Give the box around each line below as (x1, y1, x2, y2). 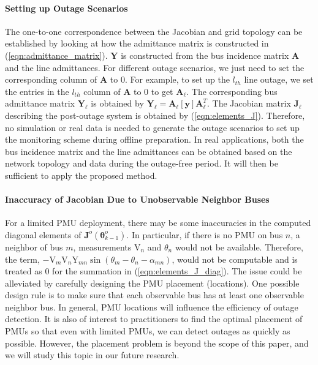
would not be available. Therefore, (175, 240, 303, 253)
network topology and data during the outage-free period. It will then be (5, 157, 278, 170)
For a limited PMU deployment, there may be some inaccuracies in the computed (5, 216, 311, 229)
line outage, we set (244, 73, 314, 86)
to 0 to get (134, 85, 173, 97)
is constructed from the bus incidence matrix (121, 48, 289, 61)
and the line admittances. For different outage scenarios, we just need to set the (5, 61, 305, 73)
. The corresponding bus (186, 85, 278, 97)
